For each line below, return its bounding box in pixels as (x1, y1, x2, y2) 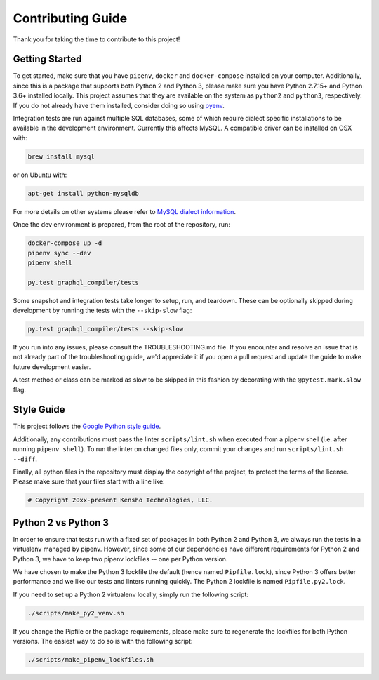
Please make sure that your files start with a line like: (13, 477, 165, 486)
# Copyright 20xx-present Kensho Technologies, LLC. (27, 496, 213, 505)
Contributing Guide (13, 11, 128, 26)
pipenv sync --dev (27, 249, 91, 257)
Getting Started (13, 53, 82, 65)
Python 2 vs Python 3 (13, 516, 109, 528)
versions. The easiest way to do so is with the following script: (13, 637, 193, 646)
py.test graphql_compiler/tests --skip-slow (27, 325, 184, 333)
